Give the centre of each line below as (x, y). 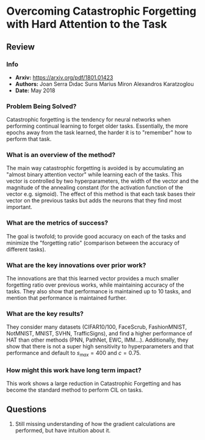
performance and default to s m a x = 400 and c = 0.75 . (74, 354)
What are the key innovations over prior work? (76, 265)
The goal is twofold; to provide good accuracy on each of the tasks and (96, 236)
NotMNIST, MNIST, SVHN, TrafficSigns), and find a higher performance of (99, 334)
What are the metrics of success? (57, 223)
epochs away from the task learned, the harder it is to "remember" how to (99, 133)
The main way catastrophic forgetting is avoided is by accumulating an (95, 168)
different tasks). (26, 249)
